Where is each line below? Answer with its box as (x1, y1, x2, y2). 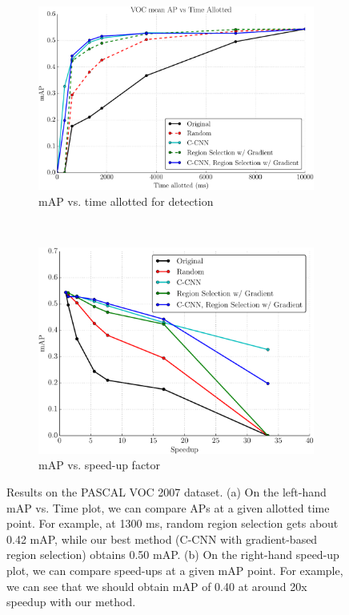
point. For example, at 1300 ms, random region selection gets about (6, 515, 339, 532)
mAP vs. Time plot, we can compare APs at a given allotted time (6, 499, 330, 516)
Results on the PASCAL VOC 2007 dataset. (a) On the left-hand (6, 484, 327, 500)
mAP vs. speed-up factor (38, 456, 161, 473)
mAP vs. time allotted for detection (38, 192, 214, 209)
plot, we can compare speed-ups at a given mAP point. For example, (6, 562, 343, 579)
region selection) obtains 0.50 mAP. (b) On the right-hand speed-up (6, 546, 339, 563)
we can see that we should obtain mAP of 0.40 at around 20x (6, 577, 307, 594)
